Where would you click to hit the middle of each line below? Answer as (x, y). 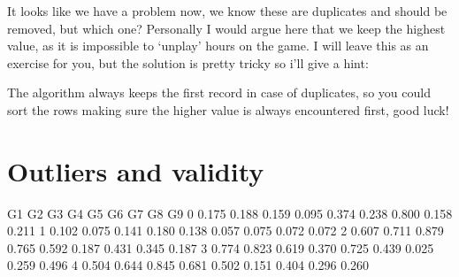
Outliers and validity (136, 170)
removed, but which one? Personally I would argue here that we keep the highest (226, 28)
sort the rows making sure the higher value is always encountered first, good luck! (228, 109)
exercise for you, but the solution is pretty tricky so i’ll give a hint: (188, 62)
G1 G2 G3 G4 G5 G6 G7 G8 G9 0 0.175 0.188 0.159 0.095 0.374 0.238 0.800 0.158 (230, 213)
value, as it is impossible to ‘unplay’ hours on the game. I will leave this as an (218, 46)
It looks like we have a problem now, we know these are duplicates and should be (227, 11)
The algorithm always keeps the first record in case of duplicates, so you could (219, 92)
